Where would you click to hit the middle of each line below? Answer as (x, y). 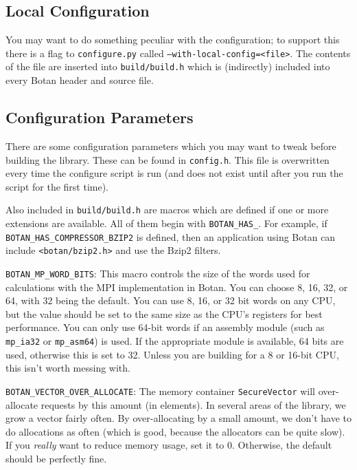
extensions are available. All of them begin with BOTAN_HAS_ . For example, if (166, 223)
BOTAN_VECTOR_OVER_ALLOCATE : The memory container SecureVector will (161, 391)
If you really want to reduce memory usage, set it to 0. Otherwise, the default (169, 445)
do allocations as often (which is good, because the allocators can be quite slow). (175, 431)
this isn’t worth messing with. (68, 368)
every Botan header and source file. (80, 80)
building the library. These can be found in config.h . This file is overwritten (168, 159)
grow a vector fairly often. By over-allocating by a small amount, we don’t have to (179, 418)
